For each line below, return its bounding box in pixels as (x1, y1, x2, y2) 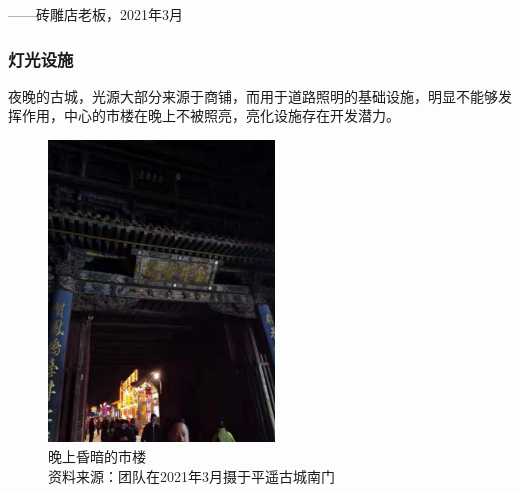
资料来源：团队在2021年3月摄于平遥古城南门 (48, 465, 335, 486)
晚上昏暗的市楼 (48, 445, 146, 466)
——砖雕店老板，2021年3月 (8, 4, 183, 24)
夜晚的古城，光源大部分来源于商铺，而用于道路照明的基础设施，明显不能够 (8, 85, 498, 106)
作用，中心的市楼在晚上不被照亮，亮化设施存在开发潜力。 (21, 105, 400, 126)
